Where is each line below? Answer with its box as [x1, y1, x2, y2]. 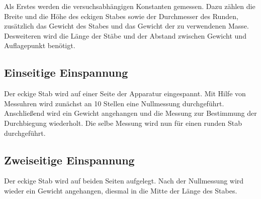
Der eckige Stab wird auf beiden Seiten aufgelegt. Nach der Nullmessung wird [4, 175, 244, 186]
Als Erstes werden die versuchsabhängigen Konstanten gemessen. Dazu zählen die [4, 1, 255, 11]
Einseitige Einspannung [4, 65, 128, 80]
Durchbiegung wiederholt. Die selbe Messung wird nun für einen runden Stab [4, 117, 242, 128]
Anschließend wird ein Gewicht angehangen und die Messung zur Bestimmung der [4, 108, 257, 118]
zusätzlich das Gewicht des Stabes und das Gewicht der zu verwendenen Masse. [4, 21, 249, 31]
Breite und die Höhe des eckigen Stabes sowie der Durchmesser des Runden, [4, 11, 238, 21]
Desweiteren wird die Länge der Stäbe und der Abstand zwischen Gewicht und [4, 30, 246, 41]
